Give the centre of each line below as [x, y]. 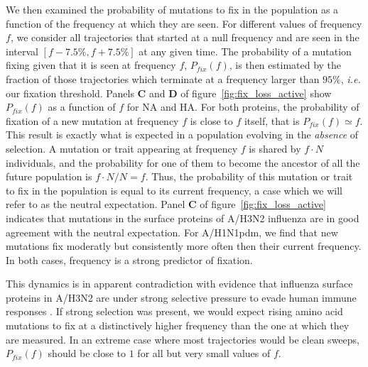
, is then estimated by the [285, 65]
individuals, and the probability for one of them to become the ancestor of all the [183, 162]
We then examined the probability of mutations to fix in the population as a [172, 9]
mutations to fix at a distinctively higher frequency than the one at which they [178, 325]
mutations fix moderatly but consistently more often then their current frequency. [184, 246]
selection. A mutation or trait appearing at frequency [122, 148]
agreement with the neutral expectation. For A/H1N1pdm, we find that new [172, 232]
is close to [211, 120]
